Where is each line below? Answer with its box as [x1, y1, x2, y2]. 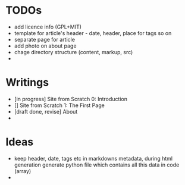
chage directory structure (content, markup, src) [14, 48, 133, 55]
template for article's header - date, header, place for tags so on [14, 29, 172, 36]
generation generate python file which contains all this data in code [14, 161, 180, 168]
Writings [5, 76, 49, 89]
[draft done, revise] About [14, 108, 78, 115]
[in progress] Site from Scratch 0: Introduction [14, 95, 127, 102]
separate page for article [14, 36, 76, 43]
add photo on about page [14, 42, 77, 49]
